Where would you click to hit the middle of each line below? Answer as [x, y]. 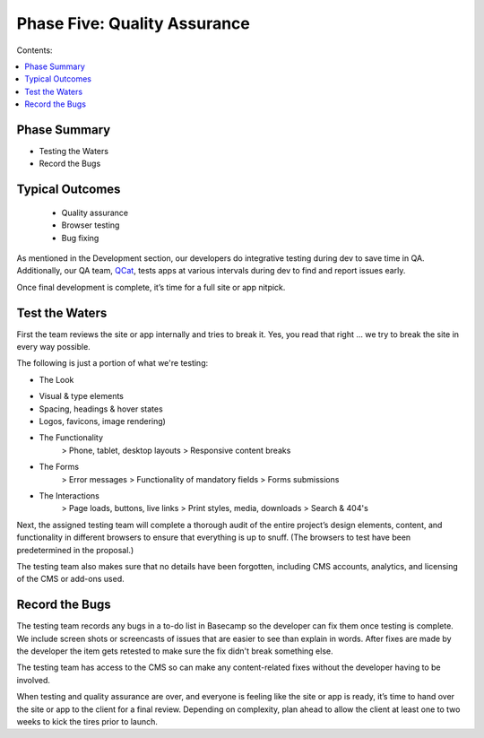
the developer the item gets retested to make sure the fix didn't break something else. [175, 651]
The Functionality [71, 438]
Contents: [35, 50]
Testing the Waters [74, 152]
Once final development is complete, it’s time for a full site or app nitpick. [151, 287]
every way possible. [54, 347]
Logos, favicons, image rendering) [102, 421]
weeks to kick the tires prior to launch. [87, 721]
